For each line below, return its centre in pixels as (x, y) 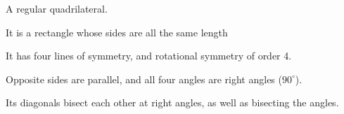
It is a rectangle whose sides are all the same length (117, 32)
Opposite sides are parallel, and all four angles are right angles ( (144, 79)
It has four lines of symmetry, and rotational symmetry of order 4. (149, 56)
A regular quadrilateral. (57, 8)
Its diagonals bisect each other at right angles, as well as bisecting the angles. (172, 102)
